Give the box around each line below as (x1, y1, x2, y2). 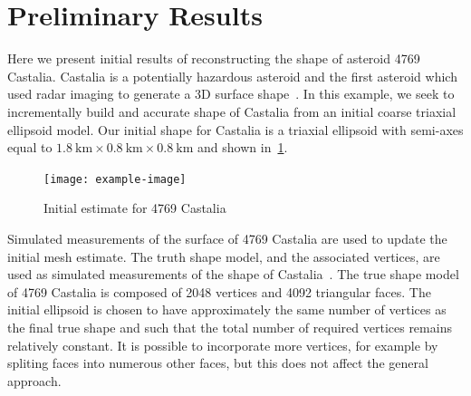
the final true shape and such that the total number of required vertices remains (7, 317, 452, 336)
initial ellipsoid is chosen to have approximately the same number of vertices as (7, 300, 447, 319)
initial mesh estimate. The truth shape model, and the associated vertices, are (7, 246, 440, 266)
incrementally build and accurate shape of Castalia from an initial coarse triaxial (7, 101, 457, 121)
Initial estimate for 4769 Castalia (43, 198, 226, 217)
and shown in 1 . (197, 138, 288, 157)
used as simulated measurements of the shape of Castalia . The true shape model (7, 265, 459, 284)
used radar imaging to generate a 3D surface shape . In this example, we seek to (7, 84, 455, 103)
